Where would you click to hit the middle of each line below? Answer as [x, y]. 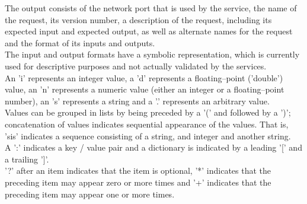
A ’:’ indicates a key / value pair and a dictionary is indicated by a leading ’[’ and [153, 147]
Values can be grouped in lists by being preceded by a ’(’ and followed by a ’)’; [148, 112]
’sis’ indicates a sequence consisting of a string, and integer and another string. [148, 136]
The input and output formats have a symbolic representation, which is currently [152, 54]
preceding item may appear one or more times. [90, 194]
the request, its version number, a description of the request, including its [138, 19]
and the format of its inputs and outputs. [80, 42]
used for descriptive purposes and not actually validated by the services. [136, 66]
